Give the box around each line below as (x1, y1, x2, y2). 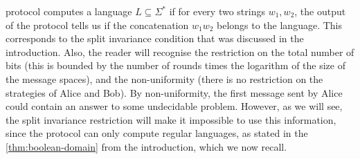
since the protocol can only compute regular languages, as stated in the (6, 126, 308, 140)
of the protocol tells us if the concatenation (6, 17, 189, 32)
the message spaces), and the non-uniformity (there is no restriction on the (6, 71, 323, 86)
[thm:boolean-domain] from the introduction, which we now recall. (6, 139, 287, 153)
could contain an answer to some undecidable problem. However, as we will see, (6, 99, 343, 113)
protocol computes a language (6, 4, 132, 18)
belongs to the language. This (217, 17, 343, 32)
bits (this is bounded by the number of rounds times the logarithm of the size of (6, 58, 345, 73)
